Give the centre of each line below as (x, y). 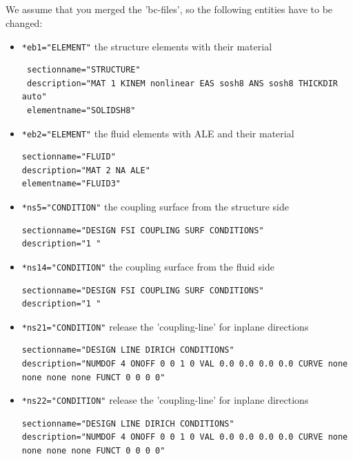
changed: (24, 22)
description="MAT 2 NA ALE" (86, 170)
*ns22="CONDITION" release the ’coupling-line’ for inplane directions (165, 400)
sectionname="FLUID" (69, 157)
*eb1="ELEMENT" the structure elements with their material (147, 46)
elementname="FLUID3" (71, 184)
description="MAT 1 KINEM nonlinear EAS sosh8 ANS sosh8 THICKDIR (182, 83)
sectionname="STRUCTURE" (83, 70)
